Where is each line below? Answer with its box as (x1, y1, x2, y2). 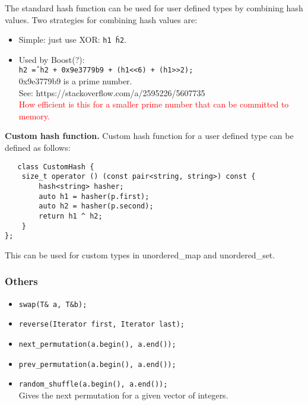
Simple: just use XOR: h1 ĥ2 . (18, 33, 127, 46)
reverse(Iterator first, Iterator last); (18, 320, 185, 329)
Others (5, 274, 38, 289)
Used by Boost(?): (18, 53, 85, 65)
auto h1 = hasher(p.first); (39, 192, 150, 201)
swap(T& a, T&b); (18, 300, 87, 309)
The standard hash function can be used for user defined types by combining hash (5, 2, 303, 14)
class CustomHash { (17, 162, 94, 171)
